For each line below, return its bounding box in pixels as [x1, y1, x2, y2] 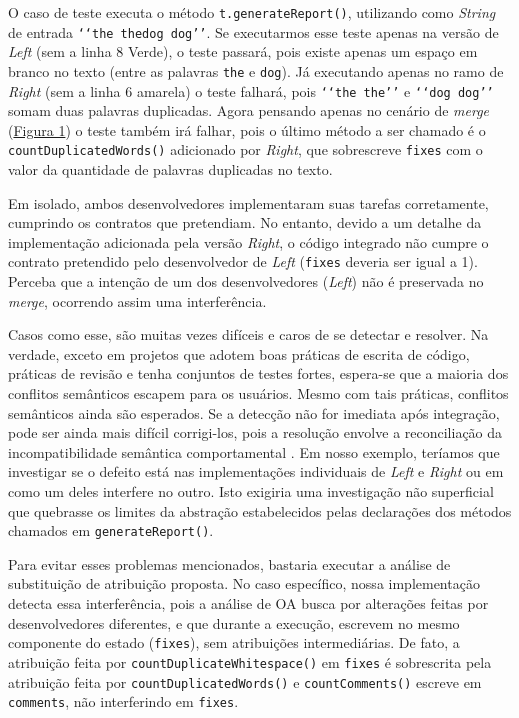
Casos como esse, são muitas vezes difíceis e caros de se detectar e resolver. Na [8, 324, 489, 345]
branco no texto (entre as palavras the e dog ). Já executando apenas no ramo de [8, 60, 504, 81]
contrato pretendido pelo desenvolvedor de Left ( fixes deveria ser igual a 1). [8, 251, 478, 272]
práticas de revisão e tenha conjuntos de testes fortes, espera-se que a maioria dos [8, 363, 509, 384]
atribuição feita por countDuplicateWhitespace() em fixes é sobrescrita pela [8, 651, 492, 672]
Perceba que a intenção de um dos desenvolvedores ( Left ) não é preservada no [8, 271, 484, 292]
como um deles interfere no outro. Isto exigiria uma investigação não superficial [8, 481, 494, 502]
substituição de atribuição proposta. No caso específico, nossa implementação [8, 573, 480, 594]
